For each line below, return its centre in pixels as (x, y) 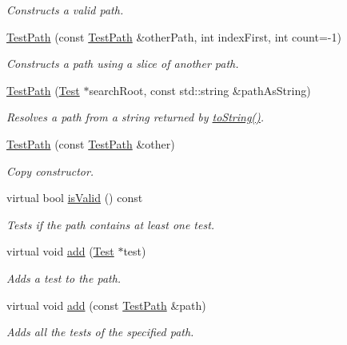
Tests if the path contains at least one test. (111, 224)
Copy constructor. (50, 171)
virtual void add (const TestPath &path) (106, 305)
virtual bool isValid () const (75, 198)
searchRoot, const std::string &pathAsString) (200, 90)
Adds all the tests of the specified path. (100, 332)
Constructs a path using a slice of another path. (123, 63)
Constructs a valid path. (65, 10)
